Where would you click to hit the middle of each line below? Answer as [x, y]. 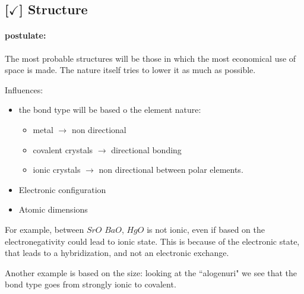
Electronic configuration [62, 189]
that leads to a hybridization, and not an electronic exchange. [117, 253]
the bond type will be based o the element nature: [110, 110]
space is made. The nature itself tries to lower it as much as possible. [130, 70]
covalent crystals [63, 149]
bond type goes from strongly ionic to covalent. [91, 284]
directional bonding [146, 149]
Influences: [24, 89]
